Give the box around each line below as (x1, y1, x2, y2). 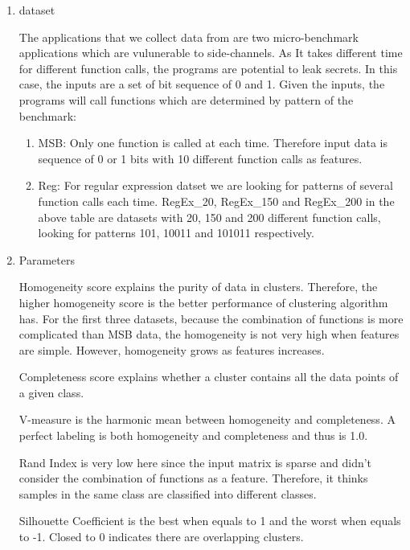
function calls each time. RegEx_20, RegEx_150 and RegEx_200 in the (38, 192, 395, 209)
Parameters (18, 251, 75, 268)
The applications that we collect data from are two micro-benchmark (18, 28, 359, 45)
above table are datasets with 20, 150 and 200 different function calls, (38, 208, 381, 225)
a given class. (18, 384, 84, 400)
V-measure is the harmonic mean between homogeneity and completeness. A (18, 411, 396, 428)
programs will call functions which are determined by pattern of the (18, 91, 354, 108)
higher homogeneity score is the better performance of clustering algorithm (18, 293, 388, 310)
